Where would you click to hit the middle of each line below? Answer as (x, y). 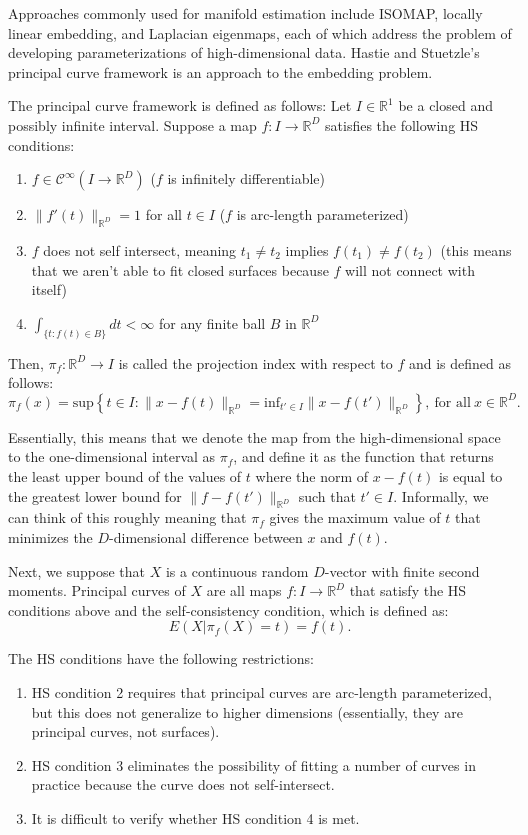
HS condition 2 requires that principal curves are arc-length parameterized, (261, 691)
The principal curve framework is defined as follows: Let (180, 105)
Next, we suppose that (77, 570)
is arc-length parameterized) (322, 214)
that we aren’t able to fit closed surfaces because (180, 269)
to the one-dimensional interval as (112, 456)
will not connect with (410, 269)
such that (327, 495)
